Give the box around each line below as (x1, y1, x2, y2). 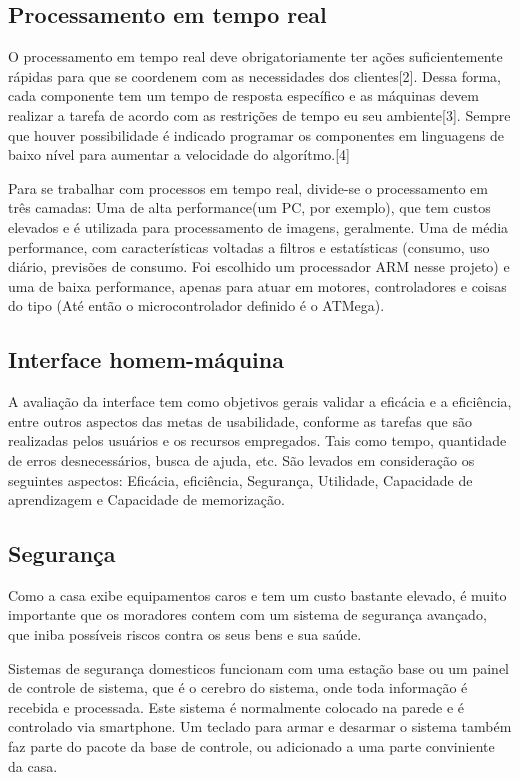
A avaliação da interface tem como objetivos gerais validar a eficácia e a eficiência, (8, 391, 512, 412)
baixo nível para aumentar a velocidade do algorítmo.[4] (8, 144, 350, 165)
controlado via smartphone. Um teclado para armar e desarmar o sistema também (8, 716, 512, 737)
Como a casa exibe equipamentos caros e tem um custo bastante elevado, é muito (8, 584, 507, 605)
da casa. (8, 755, 58, 776)
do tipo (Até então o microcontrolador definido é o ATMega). (8, 295, 385, 316)
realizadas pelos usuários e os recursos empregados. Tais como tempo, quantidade (8, 430, 507, 451)
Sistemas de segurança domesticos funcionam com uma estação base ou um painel (8, 657, 510, 678)
